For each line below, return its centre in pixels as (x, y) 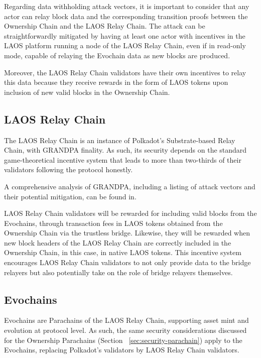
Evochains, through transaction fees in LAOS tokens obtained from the (113, 223)
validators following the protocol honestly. (69, 169)
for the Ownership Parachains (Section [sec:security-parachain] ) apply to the (123, 340)
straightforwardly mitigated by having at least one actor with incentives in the (125, 35)
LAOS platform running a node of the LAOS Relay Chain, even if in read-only (125, 45)
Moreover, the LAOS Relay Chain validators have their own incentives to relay (125, 72)
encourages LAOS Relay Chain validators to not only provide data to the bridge (127, 262)
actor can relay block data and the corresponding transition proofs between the (126, 16)
